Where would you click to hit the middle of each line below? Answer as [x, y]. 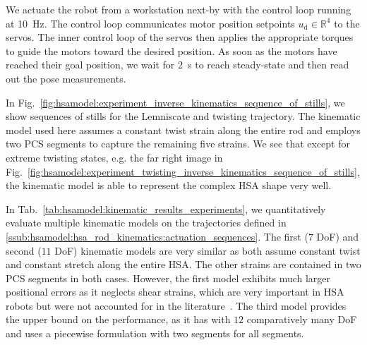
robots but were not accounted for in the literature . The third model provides [176, 305]
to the [347, 23]
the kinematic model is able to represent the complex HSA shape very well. [169, 185]
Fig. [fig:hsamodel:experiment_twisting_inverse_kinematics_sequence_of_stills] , [183, 171]
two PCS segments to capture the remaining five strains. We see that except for [178, 144]
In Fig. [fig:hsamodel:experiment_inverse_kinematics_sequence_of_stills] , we [175, 102]
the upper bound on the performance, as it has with [118, 319]
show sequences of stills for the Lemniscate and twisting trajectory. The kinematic [183, 116]
